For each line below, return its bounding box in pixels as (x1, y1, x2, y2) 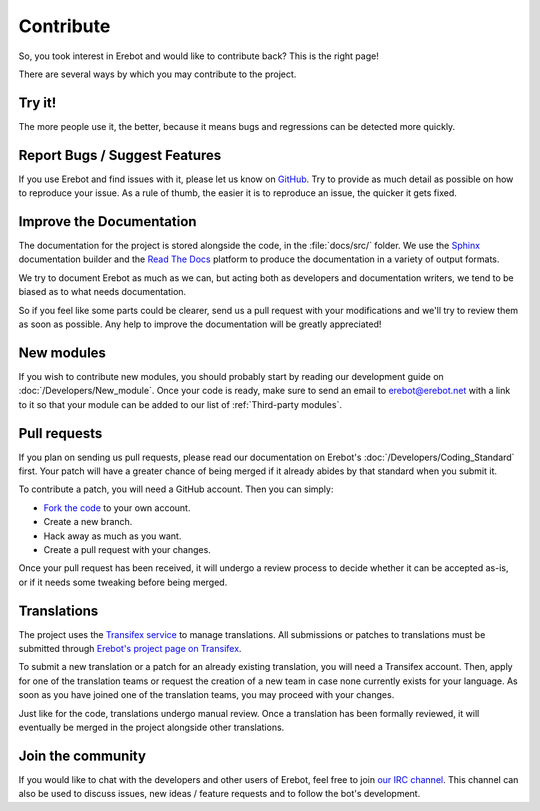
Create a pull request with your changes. (43, 543, 212, 555)
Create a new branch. (43, 516, 133, 528)
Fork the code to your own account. (43, 501, 191, 514)
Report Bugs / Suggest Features (18, 146, 222, 164)
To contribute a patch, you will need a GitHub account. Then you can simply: (18, 483, 334, 495)
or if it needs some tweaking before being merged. (18, 576, 228, 588)
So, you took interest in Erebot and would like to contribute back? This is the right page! (18, 50, 379, 62)
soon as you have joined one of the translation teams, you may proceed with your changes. (18, 689, 395, 701)
